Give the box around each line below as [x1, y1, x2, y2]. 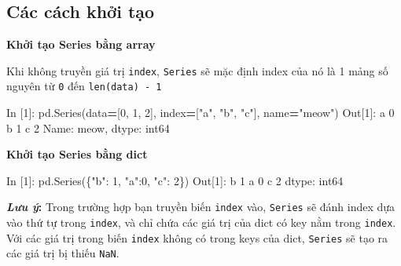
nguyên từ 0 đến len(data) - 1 [6, 78, 162, 94]
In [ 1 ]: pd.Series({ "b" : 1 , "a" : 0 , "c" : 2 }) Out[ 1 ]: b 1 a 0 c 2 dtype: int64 [6, 172, 344, 188]
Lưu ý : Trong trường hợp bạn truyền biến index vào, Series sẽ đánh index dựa [6, 199, 395, 215]
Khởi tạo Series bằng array [6, 36, 156, 53]
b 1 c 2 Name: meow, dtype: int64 [6, 119, 170, 136]
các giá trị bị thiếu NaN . [6, 245, 120, 261]
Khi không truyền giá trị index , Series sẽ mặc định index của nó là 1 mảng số [6, 62, 388, 78]
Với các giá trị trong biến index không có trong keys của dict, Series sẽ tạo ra [6, 229, 388, 246]
